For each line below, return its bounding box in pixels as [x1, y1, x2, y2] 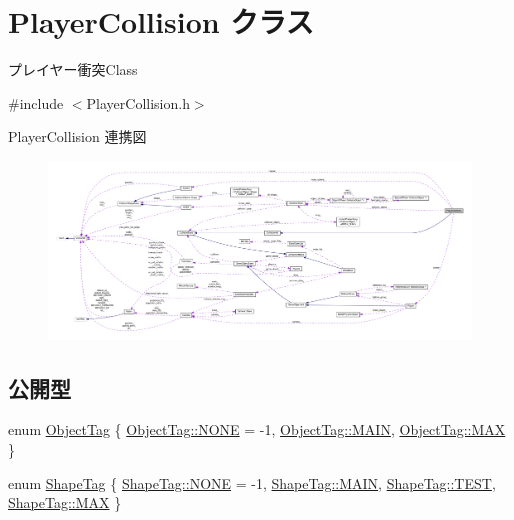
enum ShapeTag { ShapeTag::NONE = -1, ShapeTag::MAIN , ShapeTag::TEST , [8, 472, 496, 493]
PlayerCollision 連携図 [8, 126, 147, 147]
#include [8, 92, 64, 113]
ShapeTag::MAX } [8, 492, 122, 513]
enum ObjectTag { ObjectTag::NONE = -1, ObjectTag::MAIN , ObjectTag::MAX [8, 419, 506, 440]
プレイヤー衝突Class [8, 59, 138, 80]
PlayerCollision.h [86, 92, 190, 113]
